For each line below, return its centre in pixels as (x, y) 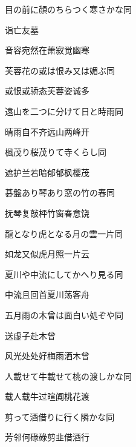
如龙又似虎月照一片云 (47, 254)
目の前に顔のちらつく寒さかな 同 (68, 9)
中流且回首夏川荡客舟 (47, 294)
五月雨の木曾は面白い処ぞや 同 (64, 314)
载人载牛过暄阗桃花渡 (47, 396)
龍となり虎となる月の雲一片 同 (64, 233)
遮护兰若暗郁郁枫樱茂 (47, 172)
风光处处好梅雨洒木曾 (47, 356)
